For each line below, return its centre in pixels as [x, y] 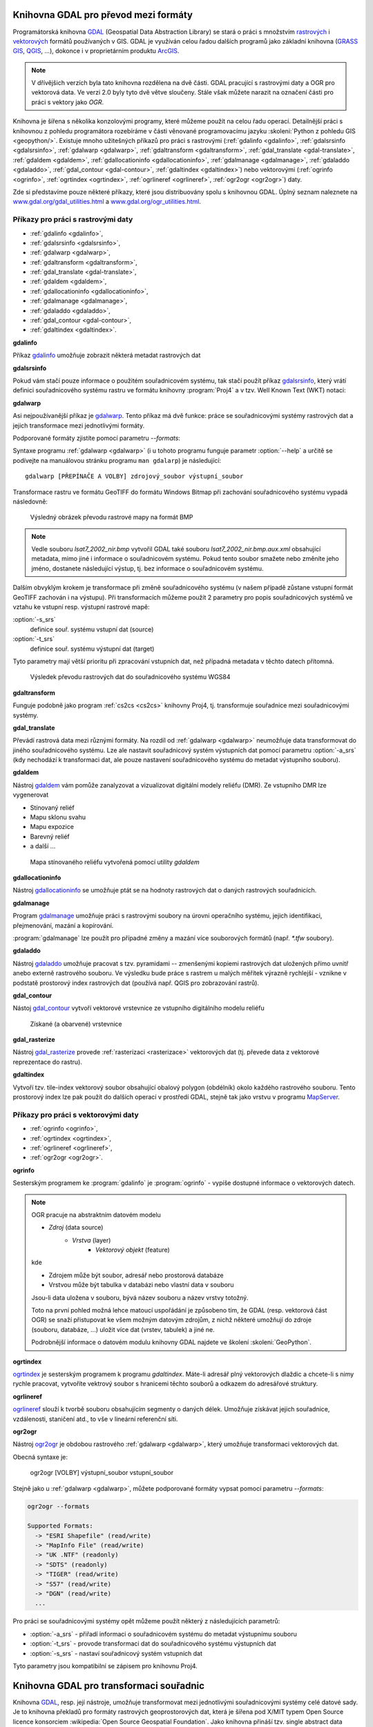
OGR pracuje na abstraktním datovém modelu [96, 1214]
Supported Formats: [60, 1526]
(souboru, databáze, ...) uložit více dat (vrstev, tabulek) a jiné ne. [123, 1329]
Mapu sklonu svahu [58, 817]
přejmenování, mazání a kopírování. [63, 925]
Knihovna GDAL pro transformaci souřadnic [109, 1686]
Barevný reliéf [50, 837]
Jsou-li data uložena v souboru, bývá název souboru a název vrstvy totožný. [140, 1297]
